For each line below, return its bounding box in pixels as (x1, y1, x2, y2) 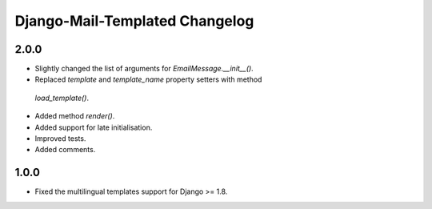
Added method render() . (34, 111, 115, 121)
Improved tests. (34, 134, 86, 143)
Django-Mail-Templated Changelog (14, 12, 254, 30)
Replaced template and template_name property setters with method (34, 74, 262, 84)
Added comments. (34, 145, 96, 155)
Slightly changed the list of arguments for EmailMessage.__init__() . (34, 64, 254, 74)
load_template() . (34, 93, 90, 102)
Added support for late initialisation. (34, 123, 153, 132)
